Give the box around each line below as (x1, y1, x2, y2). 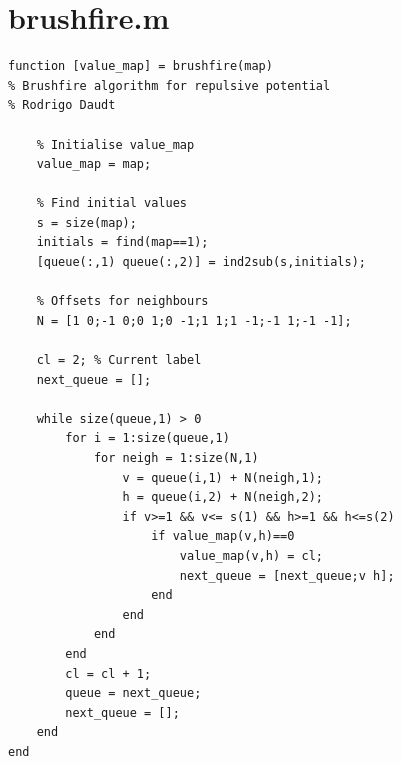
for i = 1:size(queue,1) (65, 431, 230, 446)
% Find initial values (36, 196, 187, 211)
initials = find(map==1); (36, 235, 209, 250)
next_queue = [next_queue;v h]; (179, 568, 395, 583)
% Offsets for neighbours (36, 294, 209, 309)
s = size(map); (36, 215, 137, 230)
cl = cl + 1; (65, 666, 152, 681)
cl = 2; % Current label (36, 353, 202, 368)
